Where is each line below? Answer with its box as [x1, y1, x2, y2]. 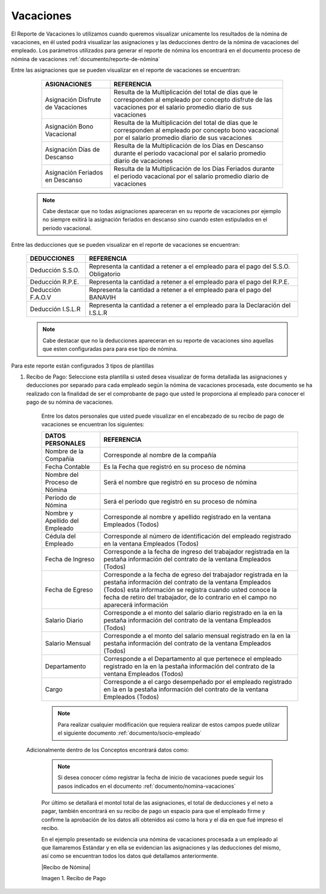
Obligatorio [89, 270, 121, 278]
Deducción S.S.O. [30, 266, 80, 275]
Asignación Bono [45, 122, 94, 130]
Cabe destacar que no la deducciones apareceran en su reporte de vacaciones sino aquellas [42, 337, 274, 344]
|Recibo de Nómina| [41, 863, 91, 870]
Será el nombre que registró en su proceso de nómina [103, 478, 257, 487]
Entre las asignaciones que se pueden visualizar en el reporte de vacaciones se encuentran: [11, 66, 241, 74]
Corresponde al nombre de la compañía [103, 451, 217, 459]
